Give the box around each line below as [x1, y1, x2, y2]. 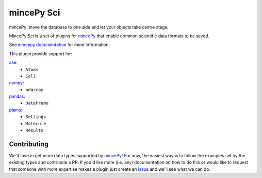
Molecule [25, 121, 46, 126]
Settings [25, 114, 46, 119]
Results [25, 128, 44, 133]
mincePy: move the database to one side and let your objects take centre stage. [9, 24, 169, 30]
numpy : [9, 80, 24, 86]
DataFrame [25, 101, 49, 106]
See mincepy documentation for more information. [9, 42, 110, 48]
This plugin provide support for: [9, 51, 72, 57]
